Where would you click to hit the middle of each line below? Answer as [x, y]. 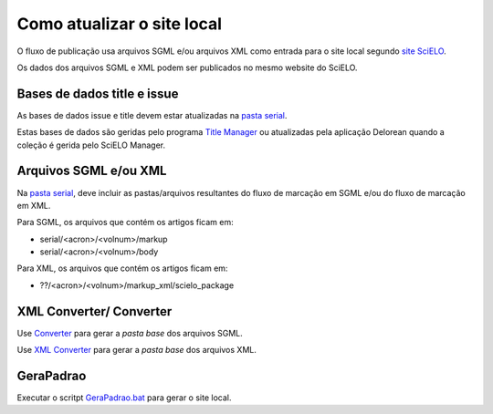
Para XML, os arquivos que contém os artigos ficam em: [122, 268]
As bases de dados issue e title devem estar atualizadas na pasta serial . [152, 115]
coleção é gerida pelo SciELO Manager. [91, 145]
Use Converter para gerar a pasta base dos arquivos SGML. [130, 333]
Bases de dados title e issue [98, 93]
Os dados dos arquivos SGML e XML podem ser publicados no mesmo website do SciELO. [187, 67]
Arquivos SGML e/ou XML [92, 171]
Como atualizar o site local [120, 24]
